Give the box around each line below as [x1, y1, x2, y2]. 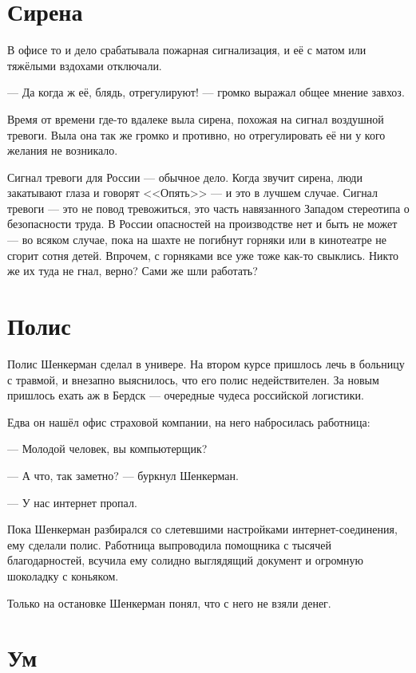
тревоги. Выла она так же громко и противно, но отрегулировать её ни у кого [7, 126, 386, 143]
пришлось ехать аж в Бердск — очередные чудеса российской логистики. [7, 387, 364, 403]
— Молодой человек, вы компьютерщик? [7, 440, 208, 457]
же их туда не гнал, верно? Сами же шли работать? [7, 262, 258, 279]
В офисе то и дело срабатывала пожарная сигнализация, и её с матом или [7, 41, 366, 58]
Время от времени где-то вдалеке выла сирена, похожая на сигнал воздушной [7, 110, 384, 127]
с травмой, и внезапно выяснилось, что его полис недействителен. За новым [7, 371, 379, 388]
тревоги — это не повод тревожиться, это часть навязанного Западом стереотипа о [7, 199, 410, 216]
